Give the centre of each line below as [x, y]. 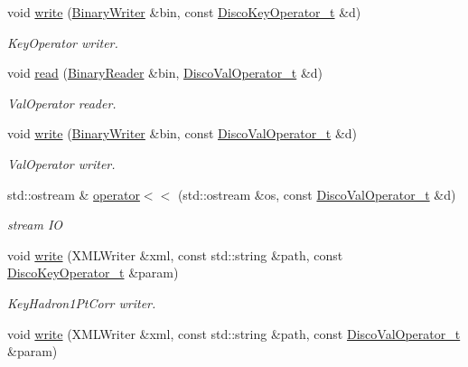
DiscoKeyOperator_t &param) [93, 273]
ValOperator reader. [62, 103]
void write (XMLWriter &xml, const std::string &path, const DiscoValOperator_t [234, 333]
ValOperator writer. [61, 163]
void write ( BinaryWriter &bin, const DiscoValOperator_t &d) [183, 133]
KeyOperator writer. [63, 42]
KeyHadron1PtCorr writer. [82, 302]
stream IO [35, 225]
